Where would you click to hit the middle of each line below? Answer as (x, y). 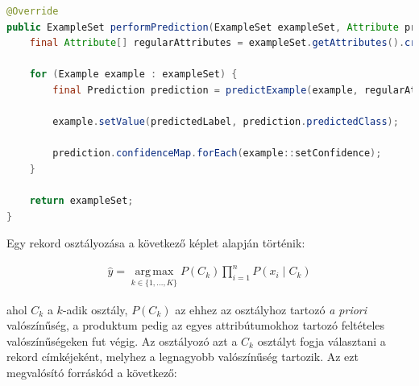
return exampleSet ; (81, 201)
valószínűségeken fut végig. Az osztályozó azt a (122, 340)
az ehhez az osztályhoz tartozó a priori (271, 309)
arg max (154, 272)
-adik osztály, (95, 309)
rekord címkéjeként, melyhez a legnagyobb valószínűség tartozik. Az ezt (183, 357)
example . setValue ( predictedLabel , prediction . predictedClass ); (226, 122)
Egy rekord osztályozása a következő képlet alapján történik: (156, 243)
